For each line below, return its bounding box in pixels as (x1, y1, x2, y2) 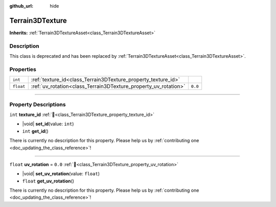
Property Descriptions (9, 101, 66, 108)
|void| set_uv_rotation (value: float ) (22, 171, 100, 177)
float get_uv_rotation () (22, 178, 74, 184)
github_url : (9, 3, 33, 9)
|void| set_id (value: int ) (22, 121, 74, 127)
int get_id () (22, 128, 49, 134)
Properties (9, 65, 37, 73)
